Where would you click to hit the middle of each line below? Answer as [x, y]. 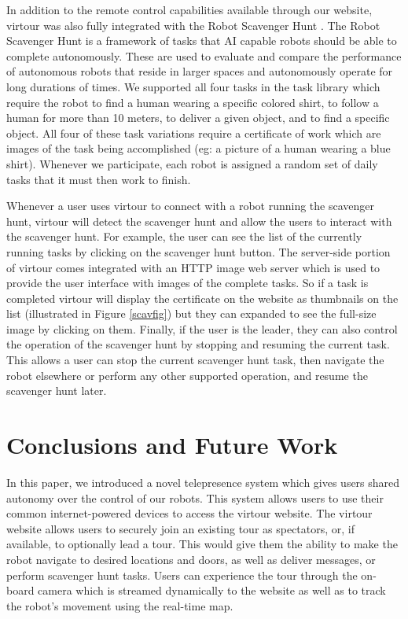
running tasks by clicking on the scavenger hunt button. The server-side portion [198, 251]
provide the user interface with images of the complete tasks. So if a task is [187, 283]
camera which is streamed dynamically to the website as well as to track [212, 590]
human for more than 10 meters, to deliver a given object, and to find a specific [198, 118]
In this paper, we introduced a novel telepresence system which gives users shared [203, 482]
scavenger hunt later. [57, 391]
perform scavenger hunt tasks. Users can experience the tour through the [182, 575]
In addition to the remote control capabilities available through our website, [189, 9]
